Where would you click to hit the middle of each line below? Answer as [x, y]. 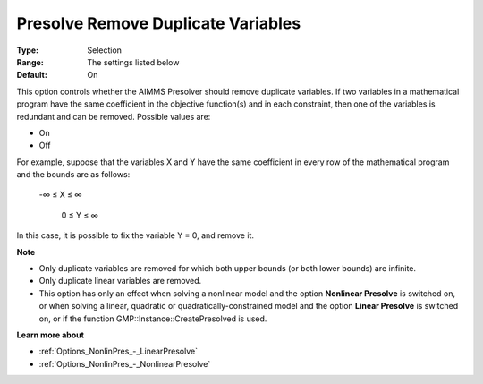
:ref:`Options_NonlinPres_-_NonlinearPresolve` [125, 363]
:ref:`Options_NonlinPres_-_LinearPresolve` [119, 351]
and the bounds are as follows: [73, 175]
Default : [32, 75]
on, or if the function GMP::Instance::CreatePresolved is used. [153, 319]
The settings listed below [133, 62]
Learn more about [51, 335]
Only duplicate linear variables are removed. [120, 281]
